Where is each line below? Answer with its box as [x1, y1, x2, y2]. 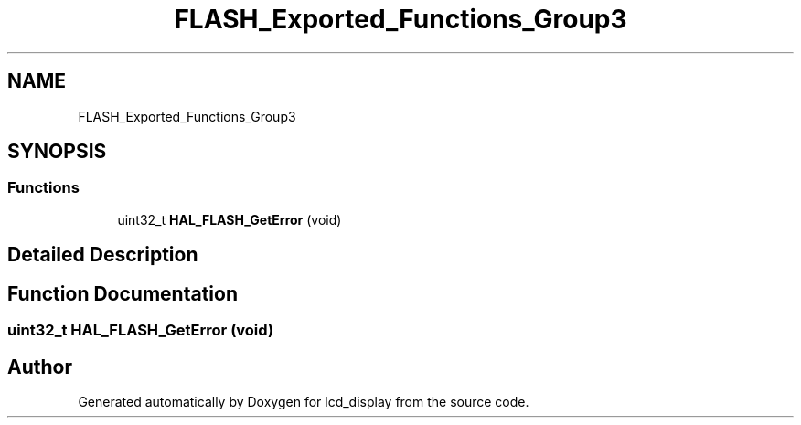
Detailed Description [7, 243, 198, 267]
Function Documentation [7, 282, 238, 305]
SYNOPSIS [7, 140, 107, 164]
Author [7, 355, 72, 378]
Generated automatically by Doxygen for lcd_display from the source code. [78, 393, 529, 409]
